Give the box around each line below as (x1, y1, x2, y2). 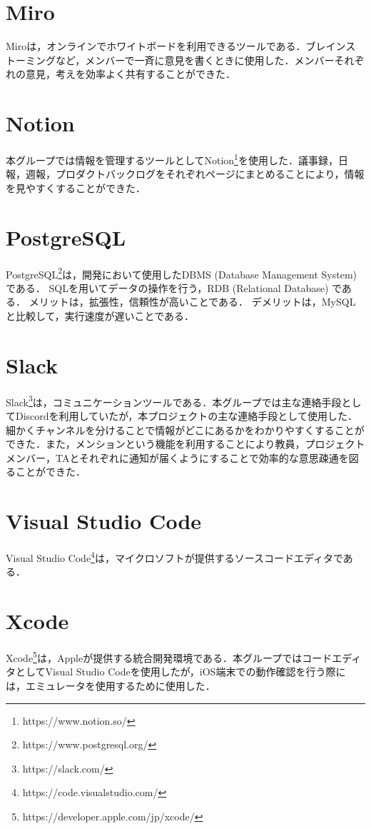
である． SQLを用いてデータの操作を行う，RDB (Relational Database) (6, 280, 329, 295)
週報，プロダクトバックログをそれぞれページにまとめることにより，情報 (25, 166, 365, 181)
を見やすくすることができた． (6, 180, 146, 195)
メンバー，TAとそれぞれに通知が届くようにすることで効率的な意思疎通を (6, 450, 349, 465)
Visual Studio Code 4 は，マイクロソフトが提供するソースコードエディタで (6, 548, 343, 565)
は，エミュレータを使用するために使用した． (6, 678, 215, 693)
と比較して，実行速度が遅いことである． (6, 308, 195, 323)
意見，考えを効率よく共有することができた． (25, 66, 235, 81)
